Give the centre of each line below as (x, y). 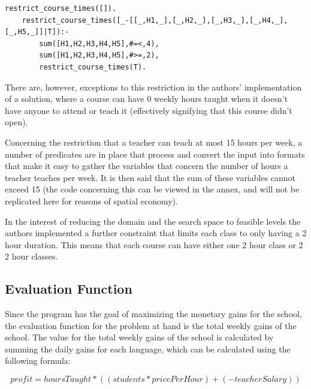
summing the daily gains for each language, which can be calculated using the (148, 349)
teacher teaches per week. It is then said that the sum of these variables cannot (150, 177)
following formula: (38, 361)
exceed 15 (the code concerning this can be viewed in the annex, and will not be (152, 189)
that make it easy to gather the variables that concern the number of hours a (147, 166)
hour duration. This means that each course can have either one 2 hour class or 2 (154, 244)
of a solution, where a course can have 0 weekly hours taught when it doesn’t (147, 99)
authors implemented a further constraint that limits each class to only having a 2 (156, 233)
